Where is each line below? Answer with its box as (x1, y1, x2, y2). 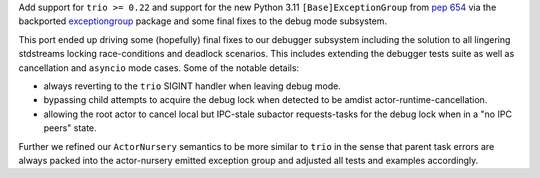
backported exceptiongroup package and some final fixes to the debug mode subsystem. (18, 15, 388, 27)
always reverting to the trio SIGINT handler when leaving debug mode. (43, 80, 342, 92)
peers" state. (43, 122, 97, 134)
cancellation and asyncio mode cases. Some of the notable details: (18, 61, 300, 74)
